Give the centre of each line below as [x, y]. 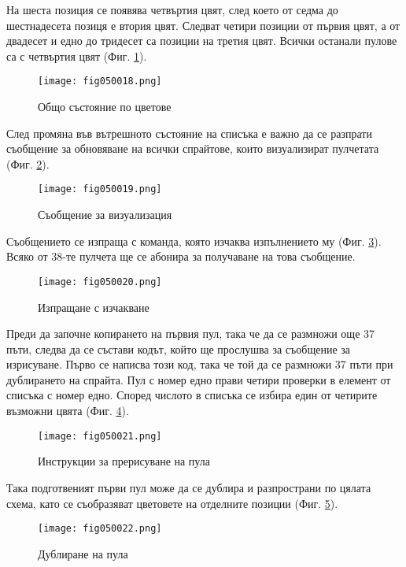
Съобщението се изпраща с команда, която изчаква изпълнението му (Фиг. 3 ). [194, 241]
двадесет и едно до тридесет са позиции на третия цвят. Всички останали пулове [202, 41]
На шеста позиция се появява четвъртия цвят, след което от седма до [172, 9]
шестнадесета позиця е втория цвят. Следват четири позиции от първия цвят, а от [203, 25]
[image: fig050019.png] [100, 189]
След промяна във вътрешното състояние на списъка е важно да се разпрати [189, 133]
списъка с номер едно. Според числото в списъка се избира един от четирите [192, 395]
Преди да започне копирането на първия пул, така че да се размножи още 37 [191, 334]
